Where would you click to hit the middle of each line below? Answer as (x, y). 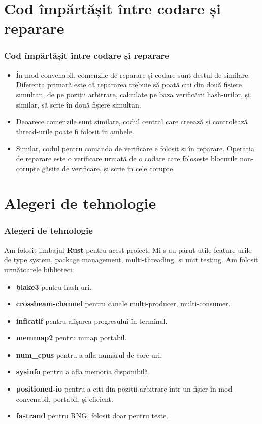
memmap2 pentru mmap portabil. (71, 338)
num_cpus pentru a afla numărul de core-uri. (89, 354)
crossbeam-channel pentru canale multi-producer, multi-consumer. (123, 304)
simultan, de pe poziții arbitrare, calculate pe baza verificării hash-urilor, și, (134, 94)
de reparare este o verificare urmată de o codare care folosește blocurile (127, 158)
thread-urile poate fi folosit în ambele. (75, 131)
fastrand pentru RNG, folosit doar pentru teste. (92, 416)
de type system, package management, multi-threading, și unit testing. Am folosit (131, 259)
